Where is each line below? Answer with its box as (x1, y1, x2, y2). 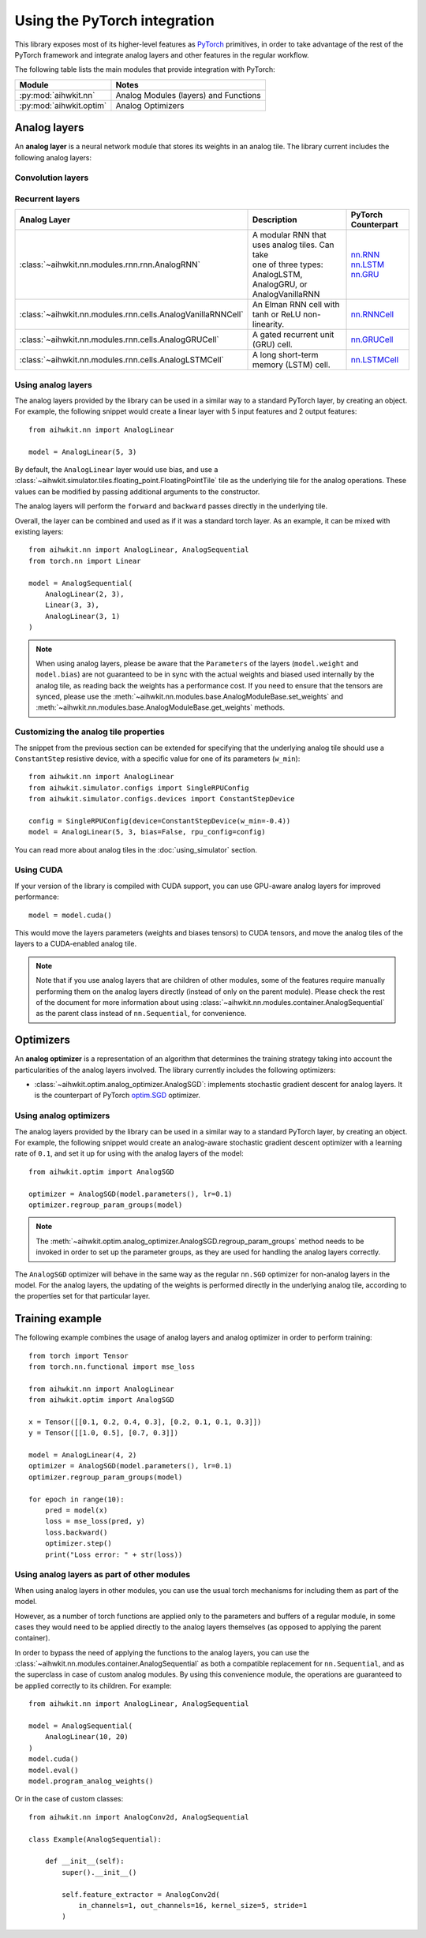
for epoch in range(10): (28, 1494, 125, 1504)
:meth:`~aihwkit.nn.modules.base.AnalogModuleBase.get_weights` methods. (35, 703, 286, 712)
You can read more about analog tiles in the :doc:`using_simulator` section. (14, 845, 258, 854)
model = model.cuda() (28, 910, 112, 920)
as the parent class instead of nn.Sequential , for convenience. (35, 1009, 247, 1018)
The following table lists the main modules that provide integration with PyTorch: (14, 65, 275, 74)
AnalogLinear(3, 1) (44, 612, 121, 620)
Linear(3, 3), (44, 601, 100, 609)
